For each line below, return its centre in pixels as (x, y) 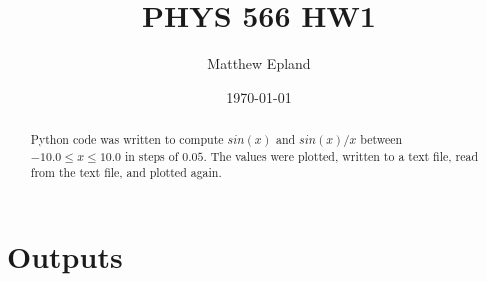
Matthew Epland (259, 63)
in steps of (151, 155)
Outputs (65, 256)
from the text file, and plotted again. (126, 172)
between (381, 139)
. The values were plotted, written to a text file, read (341, 155)
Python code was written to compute (127, 139)
